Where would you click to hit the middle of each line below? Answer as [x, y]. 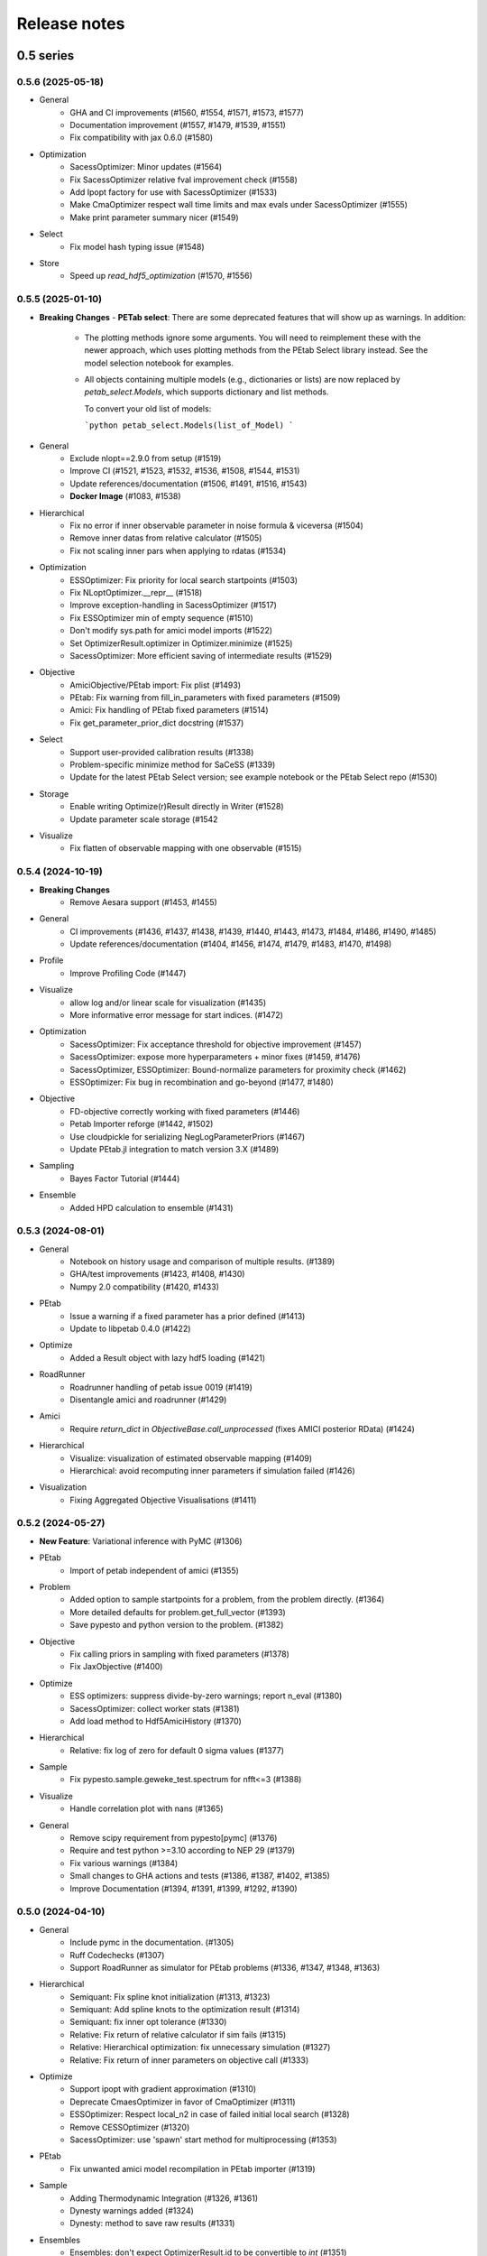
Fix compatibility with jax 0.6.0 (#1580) [142, 138]
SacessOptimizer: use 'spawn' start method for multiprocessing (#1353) [203, 2140]
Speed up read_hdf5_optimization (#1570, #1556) [161, 276]
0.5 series [46, 55]
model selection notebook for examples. [159, 363]
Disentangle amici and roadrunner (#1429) [148, 1400]
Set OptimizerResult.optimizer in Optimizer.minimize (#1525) [181, 643]
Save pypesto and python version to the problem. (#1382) [177, 1625]
